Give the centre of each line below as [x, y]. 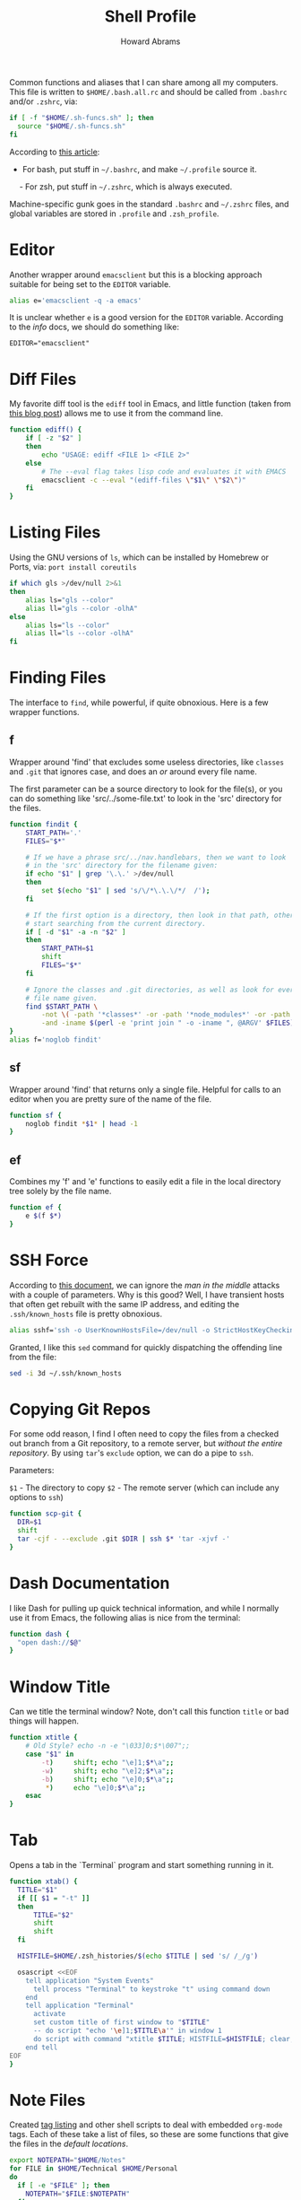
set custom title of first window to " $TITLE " [121, 2022]
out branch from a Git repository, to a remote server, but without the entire [146, 1444]
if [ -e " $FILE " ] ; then [64, 2186]
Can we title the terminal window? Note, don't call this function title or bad [149, 1712]
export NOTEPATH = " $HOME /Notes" [68, 2161]
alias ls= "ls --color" [68, 625]
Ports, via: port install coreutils [73, 567]
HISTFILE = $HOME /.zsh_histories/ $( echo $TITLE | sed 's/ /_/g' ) [138, 1956]
